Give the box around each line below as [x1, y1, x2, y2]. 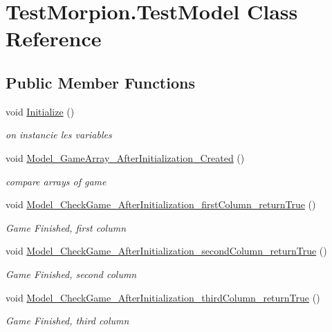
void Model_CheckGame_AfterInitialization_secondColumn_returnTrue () [6, 243, 327, 258]
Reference [6, 24, 102, 53]
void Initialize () [6, 104, 75, 118]
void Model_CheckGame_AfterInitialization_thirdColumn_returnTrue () [6, 290, 320, 304]
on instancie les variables [6, 127, 112, 142]
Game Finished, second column [6, 266, 137, 281]
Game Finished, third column [6, 313, 129, 328]
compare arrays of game [6, 174, 107, 188]
